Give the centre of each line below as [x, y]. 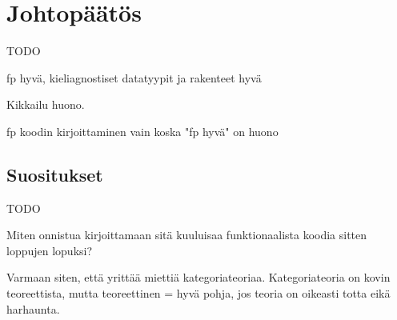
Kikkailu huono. [46, 104]
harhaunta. [33, 308]
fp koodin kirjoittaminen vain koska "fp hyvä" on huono [142, 131]
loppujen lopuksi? [50, 250]
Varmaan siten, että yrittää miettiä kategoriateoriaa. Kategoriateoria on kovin [198, 277]
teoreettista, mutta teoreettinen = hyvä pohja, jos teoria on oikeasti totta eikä [198, 293]
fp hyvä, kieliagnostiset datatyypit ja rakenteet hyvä [134, 77]
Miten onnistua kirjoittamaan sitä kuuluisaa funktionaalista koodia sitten [187, 235]
